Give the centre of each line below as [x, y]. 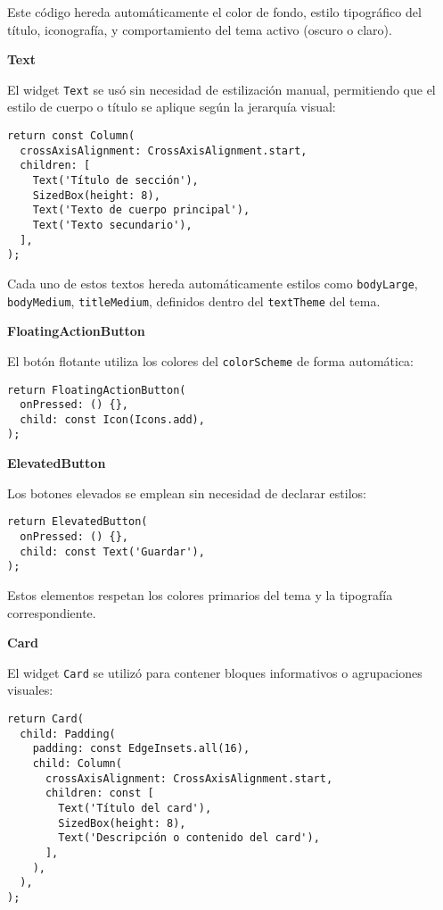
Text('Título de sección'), [115, 180]
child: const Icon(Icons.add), [112, 419]
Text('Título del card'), [135, 808]
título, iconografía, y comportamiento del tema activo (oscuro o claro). [200, 29]
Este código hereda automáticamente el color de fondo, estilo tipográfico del [214, 12]
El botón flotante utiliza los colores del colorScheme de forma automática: [211, 360]
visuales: [30, 690]
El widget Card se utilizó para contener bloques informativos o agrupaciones [215, 672]
